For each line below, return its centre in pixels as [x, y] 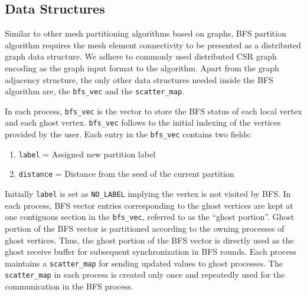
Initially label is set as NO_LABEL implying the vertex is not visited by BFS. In [148, 194]
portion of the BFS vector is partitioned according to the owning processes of [145, 228]
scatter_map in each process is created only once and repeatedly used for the [145, 274]
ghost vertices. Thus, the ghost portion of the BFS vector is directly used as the [149, 240]
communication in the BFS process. [69, 286]
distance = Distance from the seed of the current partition [126, 174]
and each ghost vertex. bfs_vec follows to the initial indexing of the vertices [143, 122]
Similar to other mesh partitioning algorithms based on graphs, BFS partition [146, 33]
